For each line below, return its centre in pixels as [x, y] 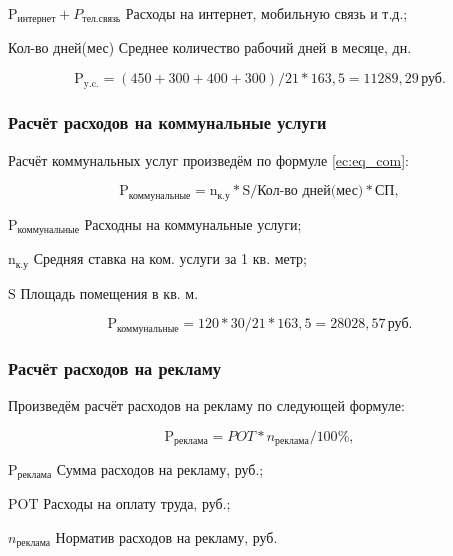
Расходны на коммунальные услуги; [193, 223]
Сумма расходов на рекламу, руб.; [160, 468]
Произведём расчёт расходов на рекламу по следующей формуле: [206, 404]
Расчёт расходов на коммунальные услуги [167, 122]
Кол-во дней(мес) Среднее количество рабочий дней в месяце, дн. [210, 47]
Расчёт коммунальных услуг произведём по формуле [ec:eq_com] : [208, 159]
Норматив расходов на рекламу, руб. [166, 537]
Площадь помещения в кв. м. [109, 292]
